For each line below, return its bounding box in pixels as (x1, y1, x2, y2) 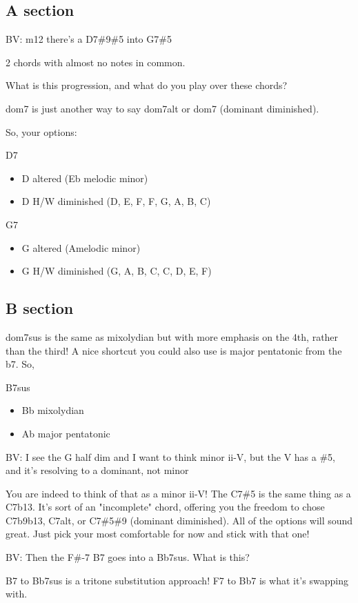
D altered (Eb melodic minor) (21, 170, 148, 185)
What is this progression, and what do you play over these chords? (6, 78, 288, 92)
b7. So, (6, 357, 35, 371)
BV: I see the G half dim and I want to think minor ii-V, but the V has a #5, (6, 449, 336, 464)
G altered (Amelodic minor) (21, 240, 141, 255)
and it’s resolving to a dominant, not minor (6, 463, 189, 477)
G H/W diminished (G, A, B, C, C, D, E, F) (21, 264, 212, 278)
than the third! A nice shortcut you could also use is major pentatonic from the (6, 343, 342, 357)
